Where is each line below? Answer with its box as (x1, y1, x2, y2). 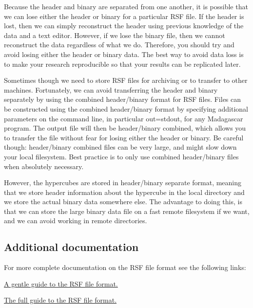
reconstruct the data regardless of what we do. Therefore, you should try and (4, 39, 234, 50)
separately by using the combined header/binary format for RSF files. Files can (4, 94, 241, 104)
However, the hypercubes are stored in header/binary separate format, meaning (4, 177, 242, 188)
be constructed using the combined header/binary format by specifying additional (4, 103, 248, 114)
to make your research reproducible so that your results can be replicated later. (4, 58, 241, 69)
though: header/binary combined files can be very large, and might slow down (4, 142, 237, 152)
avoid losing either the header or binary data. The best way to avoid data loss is (4, 49, 244, 59)
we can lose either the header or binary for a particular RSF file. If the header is (4, 11, 244, 21)
